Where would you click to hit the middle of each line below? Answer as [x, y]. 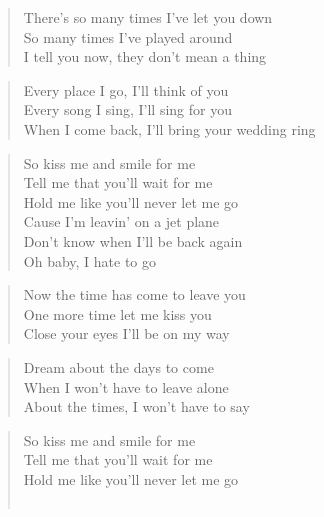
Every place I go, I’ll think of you [126, 89]
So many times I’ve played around [128, 36]
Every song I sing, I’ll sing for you [127, 109]
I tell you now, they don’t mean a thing [145, 56]
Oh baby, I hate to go [90, 260]
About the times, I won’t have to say [136, 406]
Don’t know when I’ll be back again [133, 240]
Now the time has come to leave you [134, 294]
